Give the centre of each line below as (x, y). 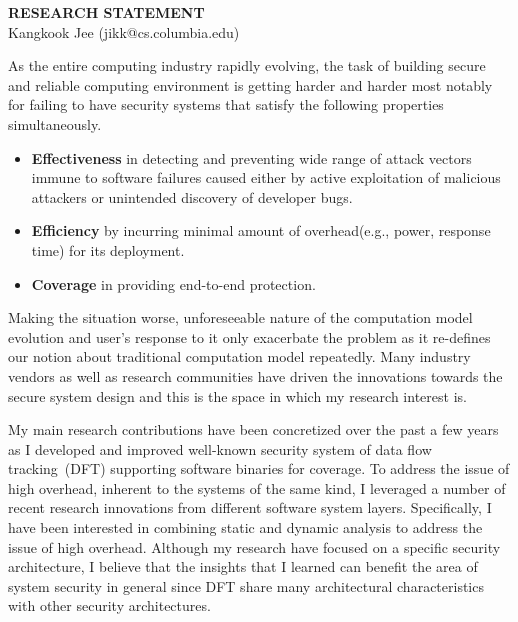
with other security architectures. (109, 605)
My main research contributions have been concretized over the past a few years (253, 429)
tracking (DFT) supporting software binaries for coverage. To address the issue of (259, 468)
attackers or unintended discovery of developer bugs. (192, 196)
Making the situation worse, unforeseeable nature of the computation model (240, 317)
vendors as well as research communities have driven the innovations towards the (255, 375)
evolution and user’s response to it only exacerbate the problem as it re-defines (249, 336)
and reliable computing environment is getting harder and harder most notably (250, 84)
